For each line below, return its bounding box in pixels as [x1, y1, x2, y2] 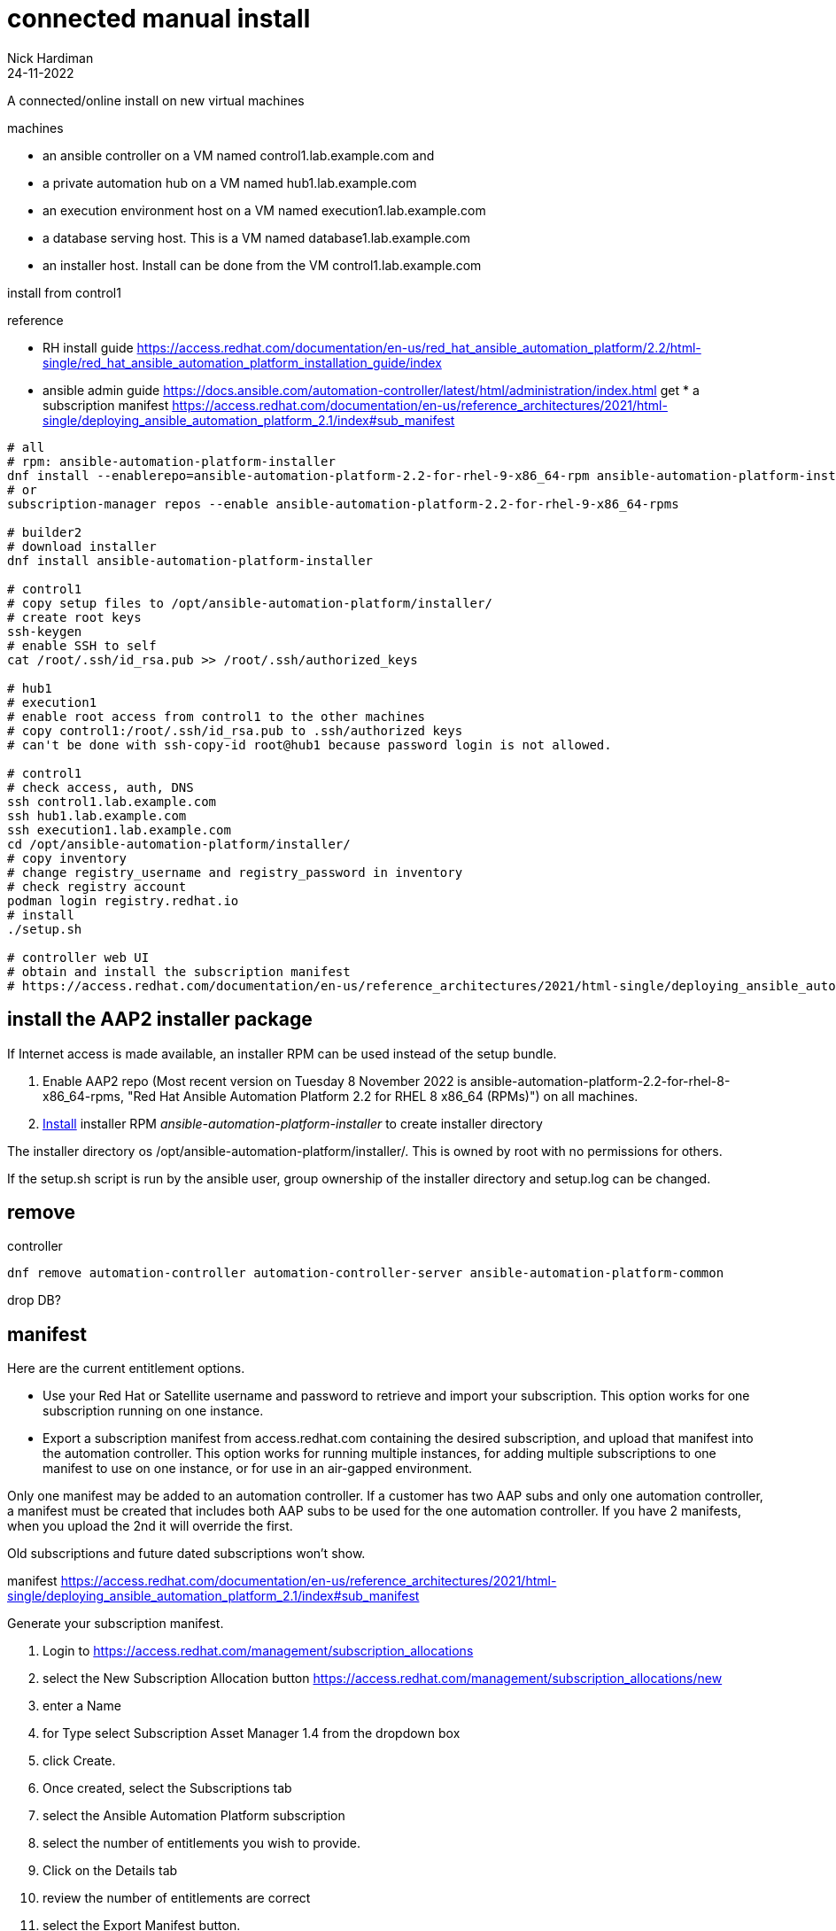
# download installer [7, 539, 157, 554]
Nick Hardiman [7, 50, 94, 66]
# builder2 [7, 524, 82, 539]
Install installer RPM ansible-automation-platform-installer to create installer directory [43, 1115, 543, 1131]
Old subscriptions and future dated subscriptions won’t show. [7, 1546, 366, 1562]
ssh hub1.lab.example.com [7, 808, 187, 823]
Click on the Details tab [43, 1863, 178, 1879]
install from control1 [7, 284, 121, 300]
